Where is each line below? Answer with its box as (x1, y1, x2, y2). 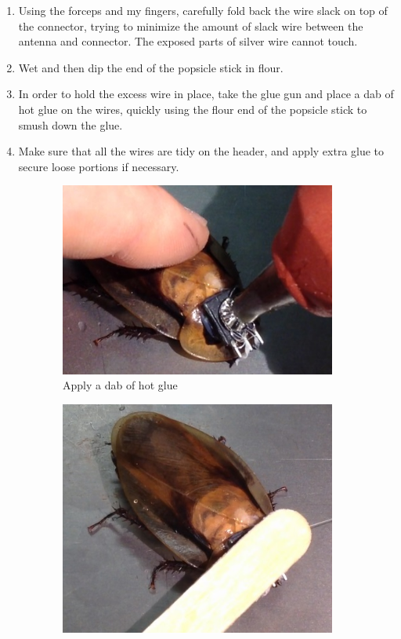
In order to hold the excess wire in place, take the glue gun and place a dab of (18, 86, 394, 102)
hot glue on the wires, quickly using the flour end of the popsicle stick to (18, 100, 367, 117)
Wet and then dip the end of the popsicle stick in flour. (18, 59, 284, 75)
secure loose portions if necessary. (18, 158, 179, 174)
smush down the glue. (18, 116, 123, 133)
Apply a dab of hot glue (63, 377, 178, 393)
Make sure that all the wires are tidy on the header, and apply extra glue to (18, 143, 385, 159)
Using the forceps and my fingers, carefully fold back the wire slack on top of (18, 2, 388, 18)
